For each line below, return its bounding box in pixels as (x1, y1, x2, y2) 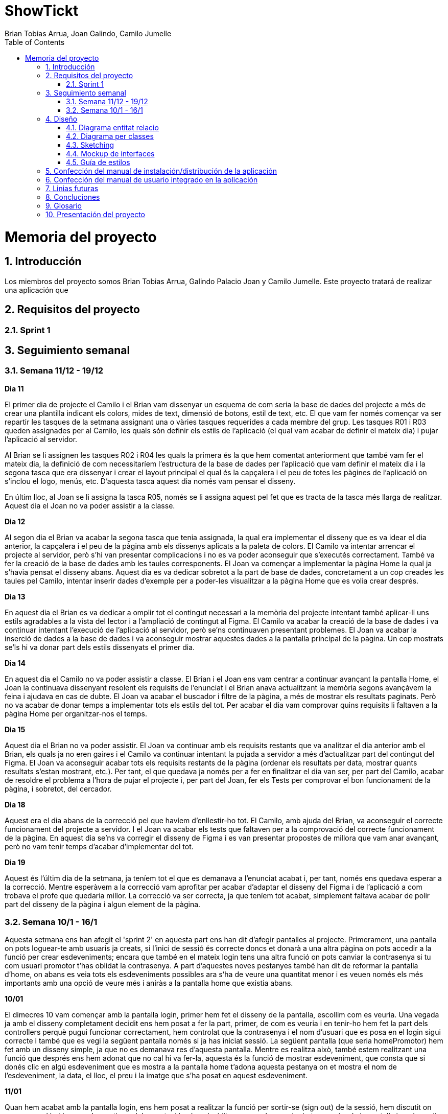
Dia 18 (5, 800, 26, 809)
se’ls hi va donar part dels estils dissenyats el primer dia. (5, 642, 195, 652)
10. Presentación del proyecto (45, 210, 145, 219)
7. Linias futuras (45, 183, 99, 193)
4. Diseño (45, 114, 78, 123)
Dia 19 (5, 857, 26, 867)
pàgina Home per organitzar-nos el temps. (5, 709, 147, 718)
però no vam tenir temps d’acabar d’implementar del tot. (5, 842, 194, 851)
